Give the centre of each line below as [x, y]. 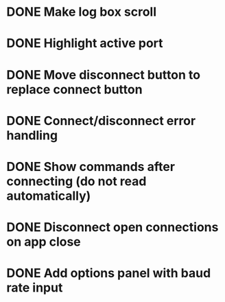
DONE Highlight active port [85, 44]
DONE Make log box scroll [82, 12]
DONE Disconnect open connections [113, 228]
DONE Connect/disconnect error [101, 120]
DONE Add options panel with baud [109, 274]
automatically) [49, 196]
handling [32, 135]
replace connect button [74, 89]
